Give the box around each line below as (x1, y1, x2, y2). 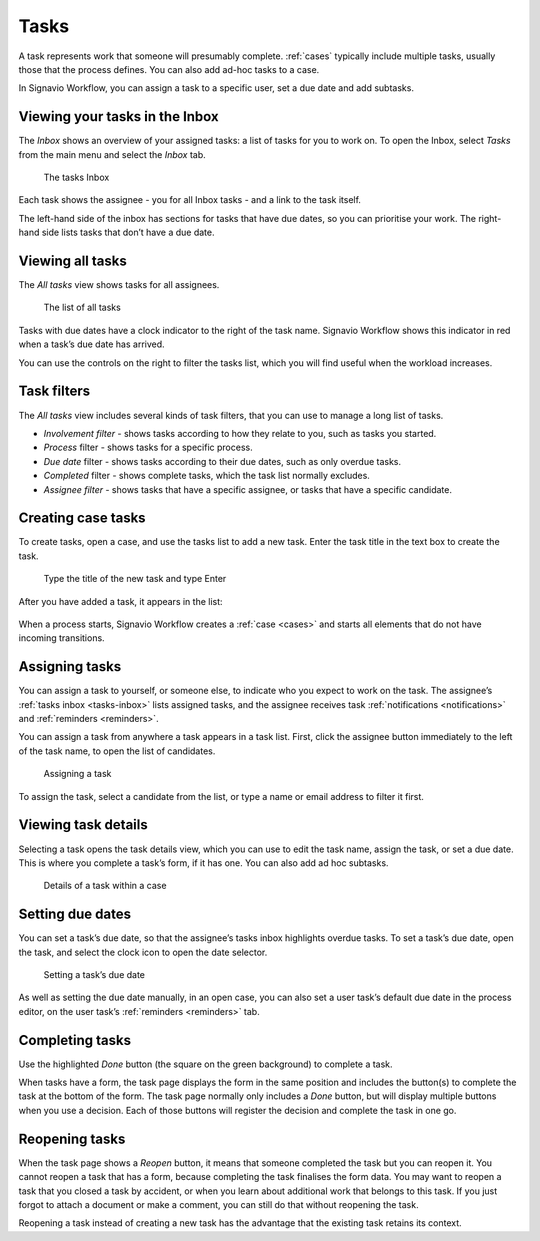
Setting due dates (18, 906, 132, 923)
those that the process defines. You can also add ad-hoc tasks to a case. (18, 63, 320, 75)
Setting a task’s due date (43, 969, 145, 980)
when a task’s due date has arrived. (18, 338, 165, 350)
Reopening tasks (18, 1130, 126, 1147)
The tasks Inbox (43, 171, 110, 184)
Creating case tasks (18, 510, 146, 527)
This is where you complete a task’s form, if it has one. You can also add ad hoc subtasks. (18, 856, 389, 869)
